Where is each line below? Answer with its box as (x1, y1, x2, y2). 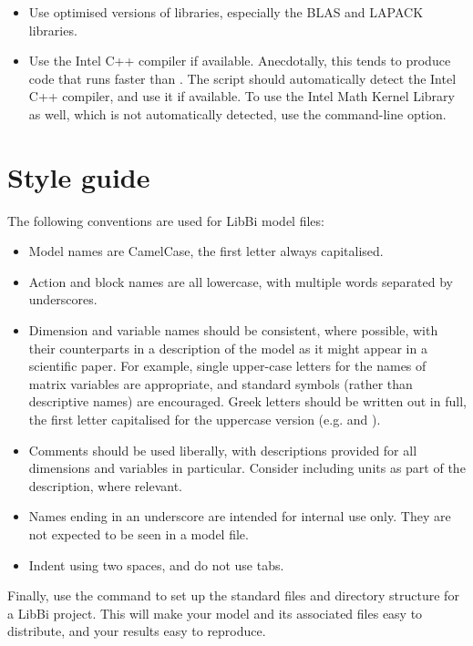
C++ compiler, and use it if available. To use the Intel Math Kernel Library (28, 87, 455, 106)
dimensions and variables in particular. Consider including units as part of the (28, 458, 466, 477)
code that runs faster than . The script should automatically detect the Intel (28, 68, 457, 87)
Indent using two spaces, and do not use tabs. (28, 555, 284, 574)
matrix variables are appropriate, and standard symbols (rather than (28, 374, 413, 393)
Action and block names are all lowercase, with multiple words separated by (28, 272, 453, 291)
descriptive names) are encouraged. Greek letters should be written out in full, (28, 392, 467, 411)
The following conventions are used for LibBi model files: (7, 210, 324, 230)
